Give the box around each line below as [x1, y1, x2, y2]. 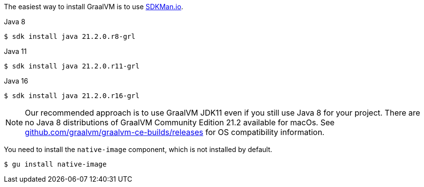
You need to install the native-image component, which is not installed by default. [4, 145, 272, 153]
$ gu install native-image [4, 160, 107, 168]
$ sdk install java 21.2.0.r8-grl [4, 33, 135, 40]
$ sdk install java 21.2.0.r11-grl [4, 62, 140, 70]
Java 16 [4, 77, 28, 85]
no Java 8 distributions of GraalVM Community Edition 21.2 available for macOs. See [25, 118, 335, 127]
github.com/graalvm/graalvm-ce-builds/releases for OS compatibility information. [25, 127, 325, 137]
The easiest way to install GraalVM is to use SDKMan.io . [4, 2, 183, 11]
